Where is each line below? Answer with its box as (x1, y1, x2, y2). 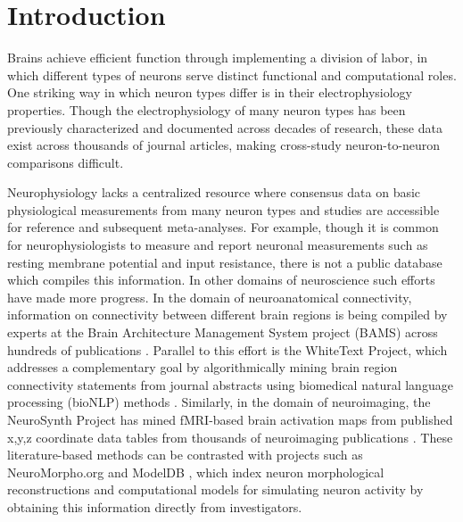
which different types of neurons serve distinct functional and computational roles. (7, 65, 457, 84)
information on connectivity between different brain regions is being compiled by (7, 305, 448, 324)
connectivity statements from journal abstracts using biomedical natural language (7, 375, 453, 394)
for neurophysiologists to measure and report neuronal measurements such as (7, 236, 428, 254)
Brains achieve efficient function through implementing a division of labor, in (7, 48, 428, 67)
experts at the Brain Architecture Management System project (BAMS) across (7, 323, 438, 342)
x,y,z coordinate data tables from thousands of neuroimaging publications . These (7, 427, 453, 446)
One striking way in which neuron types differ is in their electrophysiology (7, 83, 412, 102)
